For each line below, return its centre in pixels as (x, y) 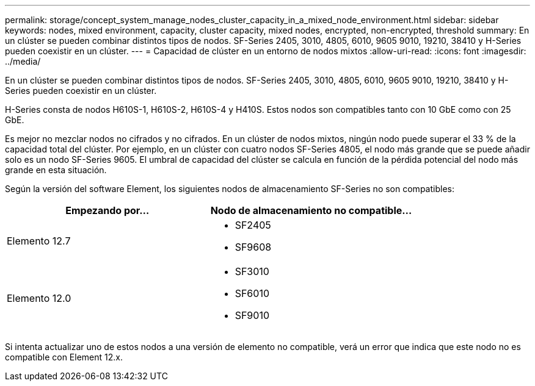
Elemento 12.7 (39, 241)
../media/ (23, 61)
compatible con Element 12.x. (64, 357)
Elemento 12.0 (39, 298)
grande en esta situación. (56, 170)
